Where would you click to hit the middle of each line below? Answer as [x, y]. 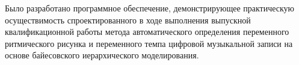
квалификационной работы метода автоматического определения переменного [147, 32]
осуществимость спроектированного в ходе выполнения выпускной [128, 20]
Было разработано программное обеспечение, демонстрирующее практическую [150, 8]
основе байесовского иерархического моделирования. [102, 55]
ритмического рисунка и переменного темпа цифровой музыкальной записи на [149, 43]
